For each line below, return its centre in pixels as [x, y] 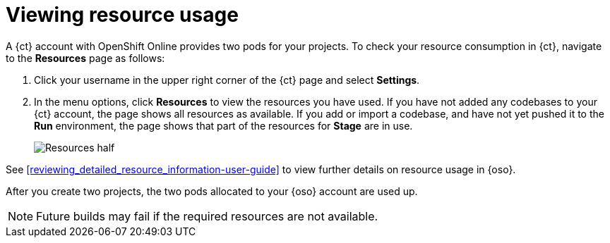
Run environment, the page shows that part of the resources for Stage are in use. [223, 125]
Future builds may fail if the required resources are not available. [207, 216]
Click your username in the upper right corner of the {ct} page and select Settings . [227, 80]
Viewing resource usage [122, 15]
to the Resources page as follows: [85, 58]
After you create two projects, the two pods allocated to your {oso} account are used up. [212, 191]
